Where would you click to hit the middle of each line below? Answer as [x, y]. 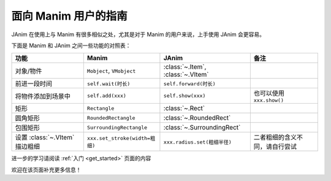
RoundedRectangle [111, 117]
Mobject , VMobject [111, 71]
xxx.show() [269, 100]
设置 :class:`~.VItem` [45, 137]
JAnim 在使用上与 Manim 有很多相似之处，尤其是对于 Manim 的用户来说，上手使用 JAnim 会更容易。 [138, 34]
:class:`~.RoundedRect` [197, 118]
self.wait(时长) [108, 84]
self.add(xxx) [107, 96]
